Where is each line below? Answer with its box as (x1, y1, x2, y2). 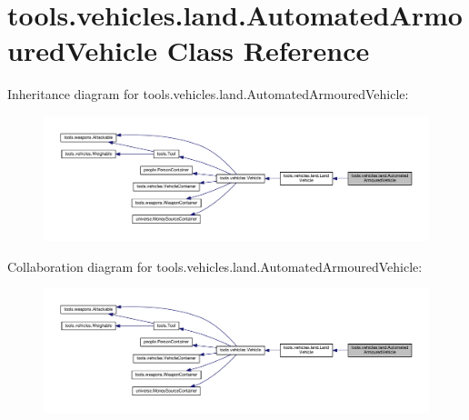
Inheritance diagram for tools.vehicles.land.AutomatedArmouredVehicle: (7, 85, 409, 104)
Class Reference (166, 32, 370, 69)
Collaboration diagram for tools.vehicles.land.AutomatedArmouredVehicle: (7, 256, 423, 275)
